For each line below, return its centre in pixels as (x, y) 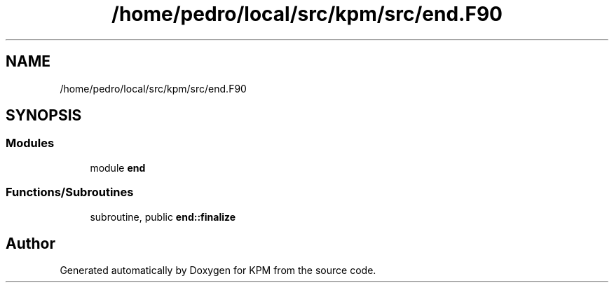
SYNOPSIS (44, 116)
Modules (30, 143)
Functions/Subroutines (70, 192)
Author (30, 243)
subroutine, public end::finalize (163, 217)
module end (118, 167)
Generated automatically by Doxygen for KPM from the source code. (218, 270)
